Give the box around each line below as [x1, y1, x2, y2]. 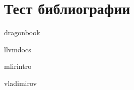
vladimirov [4, 77, 37, 88]
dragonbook [4, 27, 40, 38]
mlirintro [4, 61, 32, 71]
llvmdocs [4, 44, 31, 54]
